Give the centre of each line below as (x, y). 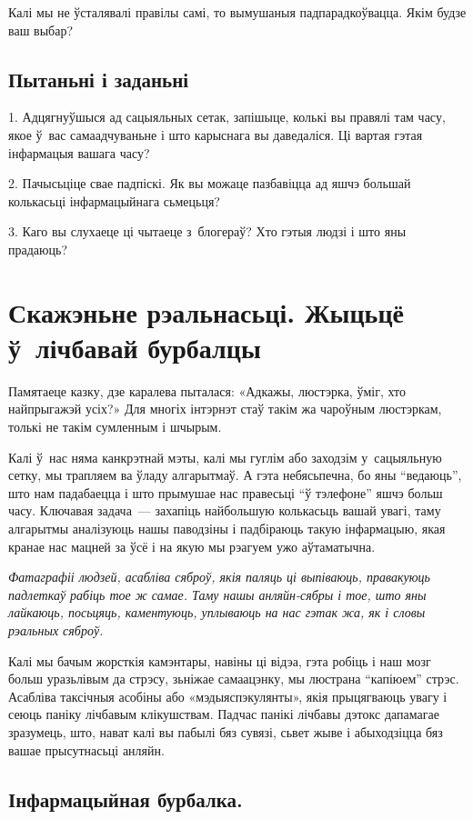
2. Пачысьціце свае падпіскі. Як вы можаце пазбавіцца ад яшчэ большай (210, 183)
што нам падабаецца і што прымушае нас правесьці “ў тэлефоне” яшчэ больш (226, 492)
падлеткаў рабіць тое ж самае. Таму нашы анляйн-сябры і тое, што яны (217, 594)
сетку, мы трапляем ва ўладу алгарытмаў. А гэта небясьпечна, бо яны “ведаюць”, (235, 475)
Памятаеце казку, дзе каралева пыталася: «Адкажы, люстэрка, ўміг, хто (207, 390)
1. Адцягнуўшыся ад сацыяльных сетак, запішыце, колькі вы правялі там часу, (227, 117)
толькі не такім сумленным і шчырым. (115, 427)
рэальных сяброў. (56, 629)
